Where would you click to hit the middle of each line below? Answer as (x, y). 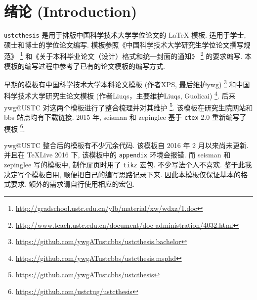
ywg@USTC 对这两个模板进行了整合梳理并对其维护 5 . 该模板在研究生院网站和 (128, 106)
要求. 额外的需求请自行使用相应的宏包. (73, 184)
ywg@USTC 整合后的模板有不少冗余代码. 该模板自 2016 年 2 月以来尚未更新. (126, 145)
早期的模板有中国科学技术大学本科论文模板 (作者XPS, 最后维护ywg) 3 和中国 (127, 83)
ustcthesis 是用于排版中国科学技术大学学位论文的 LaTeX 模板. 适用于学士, (125, 35)
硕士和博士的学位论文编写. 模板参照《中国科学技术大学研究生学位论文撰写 (124, 44)
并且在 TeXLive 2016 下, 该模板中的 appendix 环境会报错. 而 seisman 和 (117, 155)
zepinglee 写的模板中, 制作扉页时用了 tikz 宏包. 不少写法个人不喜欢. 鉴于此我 (128, 165)
